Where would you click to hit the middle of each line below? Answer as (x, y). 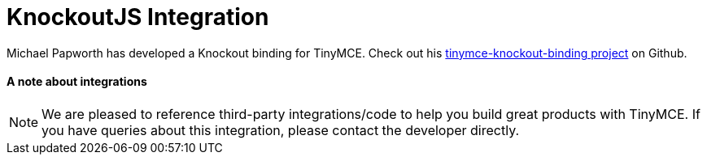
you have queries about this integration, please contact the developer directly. (281, 130)
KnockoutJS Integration (138, 17)
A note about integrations (77, 82)
